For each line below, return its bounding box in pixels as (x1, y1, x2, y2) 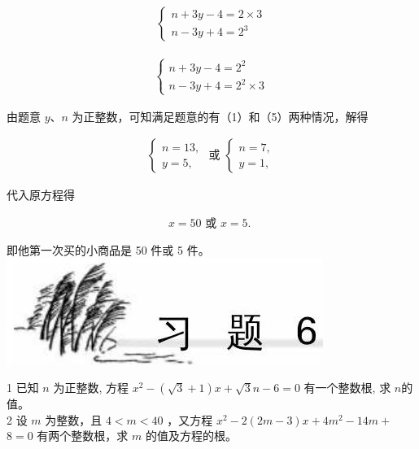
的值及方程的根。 (145, 427, 237, 444)
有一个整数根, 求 (303, 379, 391, 396)
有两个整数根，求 (37, 427, 129, 444)
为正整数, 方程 (53, 379, 129, 396)
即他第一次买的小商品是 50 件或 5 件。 (7, 241, 210, 258)
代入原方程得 (7, 186, 75, 203)
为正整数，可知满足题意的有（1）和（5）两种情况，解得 (72, 107, 369, 124)
